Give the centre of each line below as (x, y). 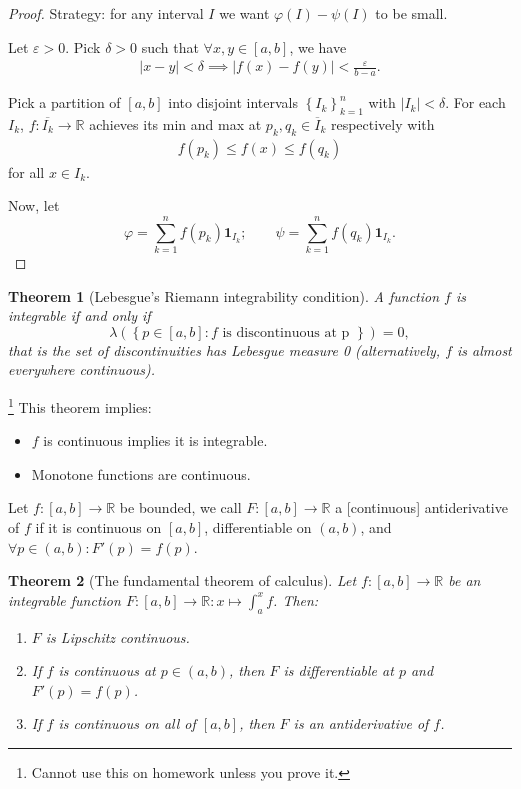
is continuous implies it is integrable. (155, 440)
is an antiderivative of (361, 723)
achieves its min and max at (175, 123)
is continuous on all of (127, 723)
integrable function (64, 599)
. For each (475, 102)
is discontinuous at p (286, 332)
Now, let (34, 205)
